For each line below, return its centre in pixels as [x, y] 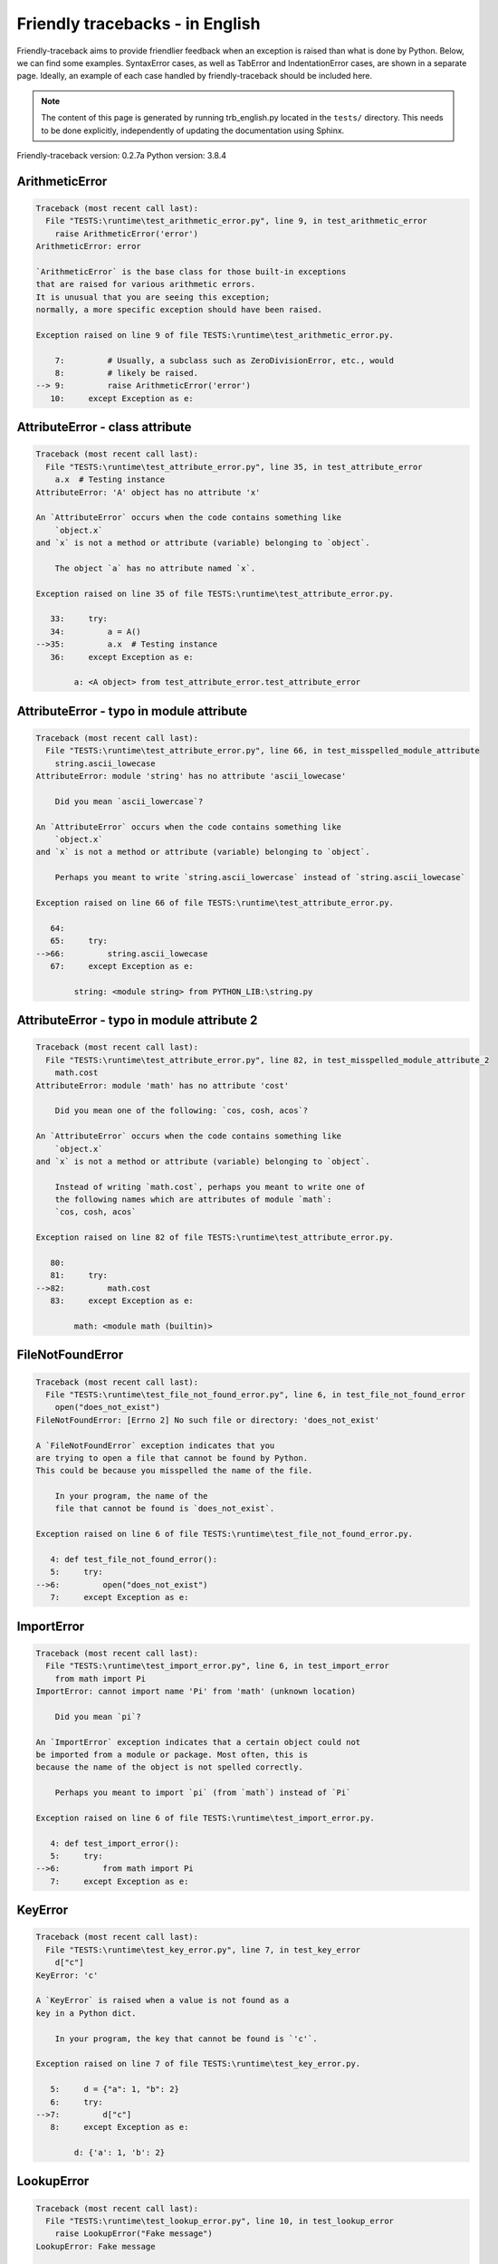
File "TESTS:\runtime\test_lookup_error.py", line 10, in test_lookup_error [220, 2221]
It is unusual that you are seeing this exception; [153, 297]
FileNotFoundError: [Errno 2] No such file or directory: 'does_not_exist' [208, 1420]
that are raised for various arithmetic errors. [146, 284]
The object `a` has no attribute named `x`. [155, 568]
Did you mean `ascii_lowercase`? [129, 801]
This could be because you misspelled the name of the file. [174, 1471]
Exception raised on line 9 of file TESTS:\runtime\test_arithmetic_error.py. [215, 335]
